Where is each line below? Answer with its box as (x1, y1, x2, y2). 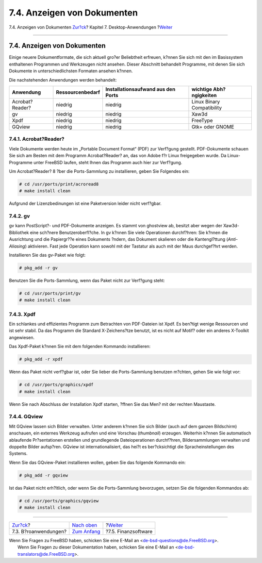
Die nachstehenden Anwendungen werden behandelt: (9, 77, 117, 83)
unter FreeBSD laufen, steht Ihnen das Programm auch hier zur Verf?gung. (33, 159, 182, 165)
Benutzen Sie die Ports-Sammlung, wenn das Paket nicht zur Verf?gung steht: (9, 277, 165, 283)
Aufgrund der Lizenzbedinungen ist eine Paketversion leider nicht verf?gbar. (9, 200, 162, 206)
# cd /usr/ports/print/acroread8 (19, 181, 99, 187)
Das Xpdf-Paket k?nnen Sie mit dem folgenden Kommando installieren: (9, 344, 151, 349)
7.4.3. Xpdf (9, 311, 36, 317)
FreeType (191, 117, 213, 124)
